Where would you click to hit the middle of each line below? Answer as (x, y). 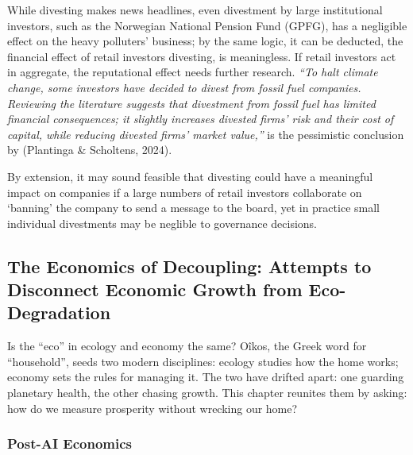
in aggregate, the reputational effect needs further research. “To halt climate (193, 72)
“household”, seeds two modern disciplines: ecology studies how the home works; (203, 361)
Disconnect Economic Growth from (155, 289)
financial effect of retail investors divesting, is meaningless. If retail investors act (202, 56)
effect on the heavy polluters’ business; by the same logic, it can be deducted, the (205, 41)
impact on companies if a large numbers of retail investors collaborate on (185, 192)
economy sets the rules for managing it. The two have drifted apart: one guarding (206, 377)
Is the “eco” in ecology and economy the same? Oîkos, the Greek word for (187, 346)
